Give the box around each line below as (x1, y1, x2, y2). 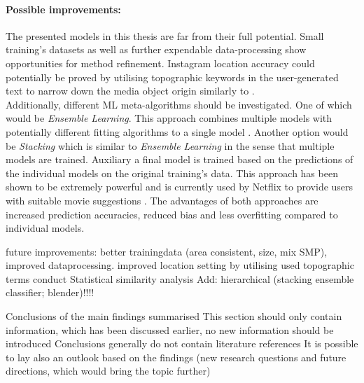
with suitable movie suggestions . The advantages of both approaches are (6, 193, 318, 207)
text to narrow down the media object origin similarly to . (6, 83, 255, 98)
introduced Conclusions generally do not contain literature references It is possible (6, 336, 358, 351)
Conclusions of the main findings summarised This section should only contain (6, 309, 342, 323)
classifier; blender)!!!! (6, 285, 94, 300)
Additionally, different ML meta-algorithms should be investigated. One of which (6, 97, 352, 111)
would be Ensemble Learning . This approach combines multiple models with (6, 111, 332, 125)
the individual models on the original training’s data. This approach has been (6, 165, 338, 180)
